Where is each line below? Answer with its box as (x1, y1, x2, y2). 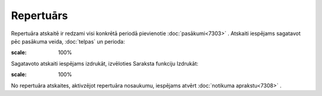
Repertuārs (11, 9, 69, 22)
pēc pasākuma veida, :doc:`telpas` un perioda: (11, 38, 125, 45)
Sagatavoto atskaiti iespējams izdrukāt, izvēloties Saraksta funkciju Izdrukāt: (11, 60, 199, 67)
